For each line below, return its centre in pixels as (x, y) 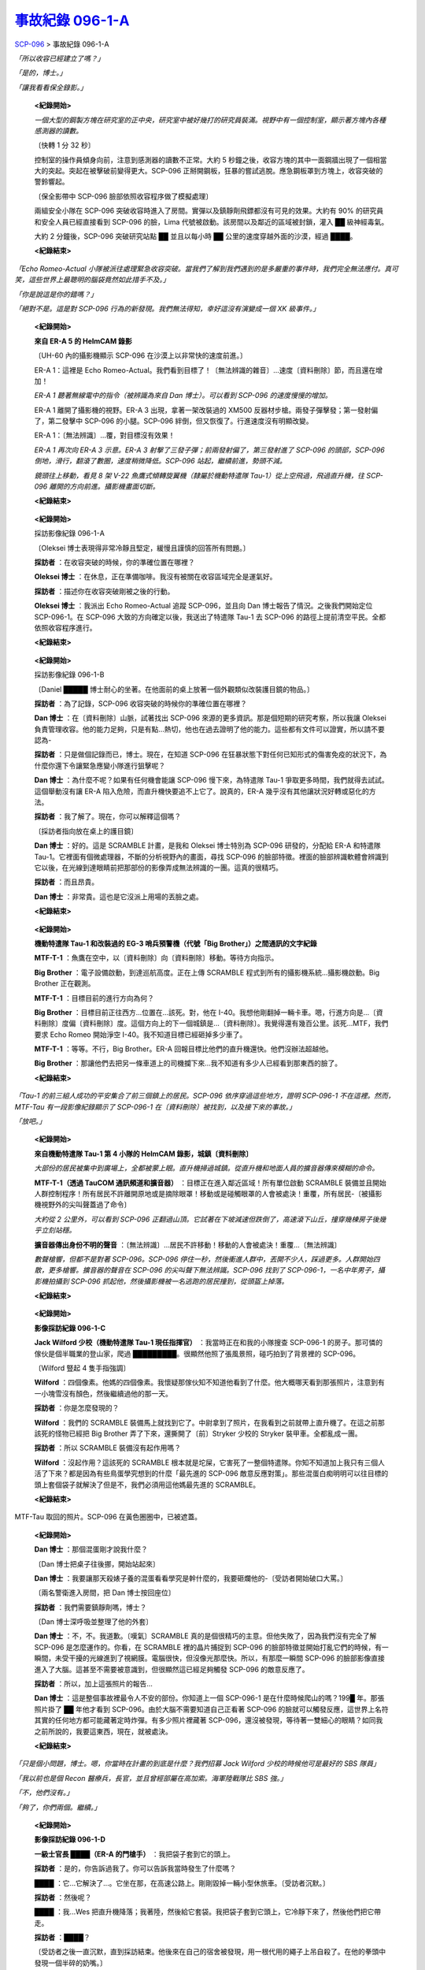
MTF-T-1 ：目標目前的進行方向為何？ (94, 998)
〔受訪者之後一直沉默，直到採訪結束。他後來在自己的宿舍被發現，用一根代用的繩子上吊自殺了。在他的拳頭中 (210, 1952)
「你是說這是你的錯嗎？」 (56, 294)
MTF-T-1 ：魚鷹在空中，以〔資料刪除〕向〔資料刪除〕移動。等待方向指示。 (156, 958)
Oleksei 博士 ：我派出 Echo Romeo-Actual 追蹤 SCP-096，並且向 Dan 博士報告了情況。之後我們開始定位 (203, 606)
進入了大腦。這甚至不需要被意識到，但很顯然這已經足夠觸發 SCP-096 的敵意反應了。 (172, 1669)
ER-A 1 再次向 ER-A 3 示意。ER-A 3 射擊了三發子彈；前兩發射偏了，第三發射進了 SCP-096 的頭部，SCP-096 (209, 450)
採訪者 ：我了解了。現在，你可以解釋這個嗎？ (107, 816)
